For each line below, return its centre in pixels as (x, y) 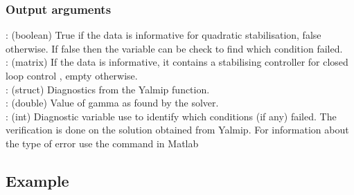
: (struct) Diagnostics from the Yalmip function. (108, 89)
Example (37, 180)
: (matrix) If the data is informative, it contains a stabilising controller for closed (177, 62)
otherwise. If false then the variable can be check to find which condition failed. (174, 48)
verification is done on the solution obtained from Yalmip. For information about (177, 130)
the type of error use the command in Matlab (102, 143)
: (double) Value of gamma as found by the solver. (112, 103)
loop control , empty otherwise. (72, 75)
